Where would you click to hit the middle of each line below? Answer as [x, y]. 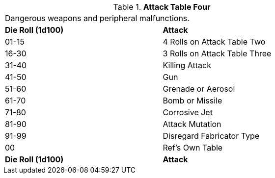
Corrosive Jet [188, 112]
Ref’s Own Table [193, 148]
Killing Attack [187, 65]
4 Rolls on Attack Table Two [214, 42]
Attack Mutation [192, 124]
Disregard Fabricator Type [211, 136]
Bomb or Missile [192, 101]
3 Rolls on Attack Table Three [217, 53]
